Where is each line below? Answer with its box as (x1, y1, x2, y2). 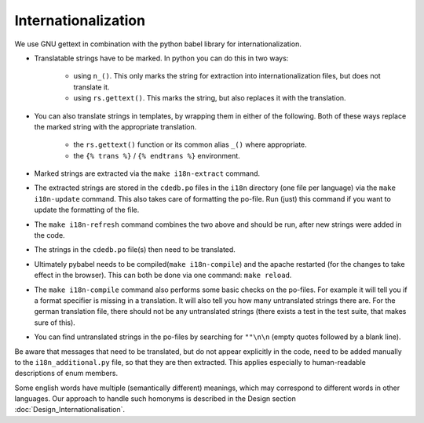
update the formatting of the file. (34, 205, 140, 215)
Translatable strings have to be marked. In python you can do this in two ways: (34, 53, 289, 63)
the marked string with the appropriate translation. (34, 122, 197, 131)
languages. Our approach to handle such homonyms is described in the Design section (14, 394, 296, 403)
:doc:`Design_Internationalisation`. (14, 405, 126, 414)
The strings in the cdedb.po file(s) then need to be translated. (34, 245, 236, 254)
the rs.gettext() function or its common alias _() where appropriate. (73, 140, 308, 149)
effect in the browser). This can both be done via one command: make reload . (34, 271, 292, 280)
